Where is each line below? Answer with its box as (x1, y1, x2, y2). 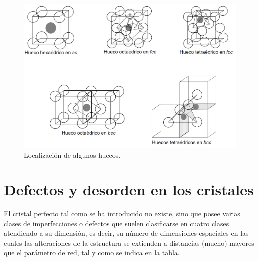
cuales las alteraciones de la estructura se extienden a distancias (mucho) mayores (4, 237, 254, 248)
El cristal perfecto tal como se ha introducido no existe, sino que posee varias (4, 208, 240, 218)
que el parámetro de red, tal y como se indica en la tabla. (4, 247, 180, 258)
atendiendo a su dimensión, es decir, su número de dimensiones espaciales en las (4, 228, 249, 238)
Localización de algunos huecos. (24, 150, 121, 160)
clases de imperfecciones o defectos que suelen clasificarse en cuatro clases (4, 218, 229, 228)
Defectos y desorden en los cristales (4, 179, 254, 199)
